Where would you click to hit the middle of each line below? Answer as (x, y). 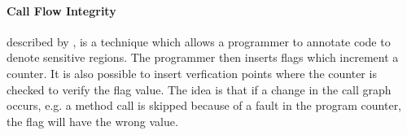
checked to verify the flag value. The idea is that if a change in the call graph (199, 89)
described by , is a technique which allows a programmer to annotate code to (199, 41)
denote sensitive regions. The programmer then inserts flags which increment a (203, 57)
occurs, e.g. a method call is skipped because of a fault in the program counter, (204, 105)
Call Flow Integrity (61, 10)
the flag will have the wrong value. (92, 121)
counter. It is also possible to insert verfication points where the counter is (192, 73)
